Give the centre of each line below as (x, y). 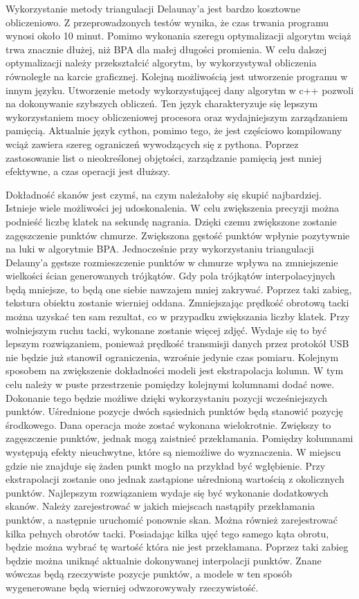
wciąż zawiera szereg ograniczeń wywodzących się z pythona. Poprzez (152, 144)
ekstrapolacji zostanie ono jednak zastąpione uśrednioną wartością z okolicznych (175, 479)
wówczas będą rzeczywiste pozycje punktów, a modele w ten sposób (149, 574)
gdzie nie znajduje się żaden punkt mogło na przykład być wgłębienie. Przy (166, 465)
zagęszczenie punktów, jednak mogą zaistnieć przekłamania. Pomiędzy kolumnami (179, 438)
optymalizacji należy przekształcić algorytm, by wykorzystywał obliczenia (161, 63)
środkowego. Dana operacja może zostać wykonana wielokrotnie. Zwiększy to (168, 424)
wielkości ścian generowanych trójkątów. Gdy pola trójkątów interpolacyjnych (171, 276)
